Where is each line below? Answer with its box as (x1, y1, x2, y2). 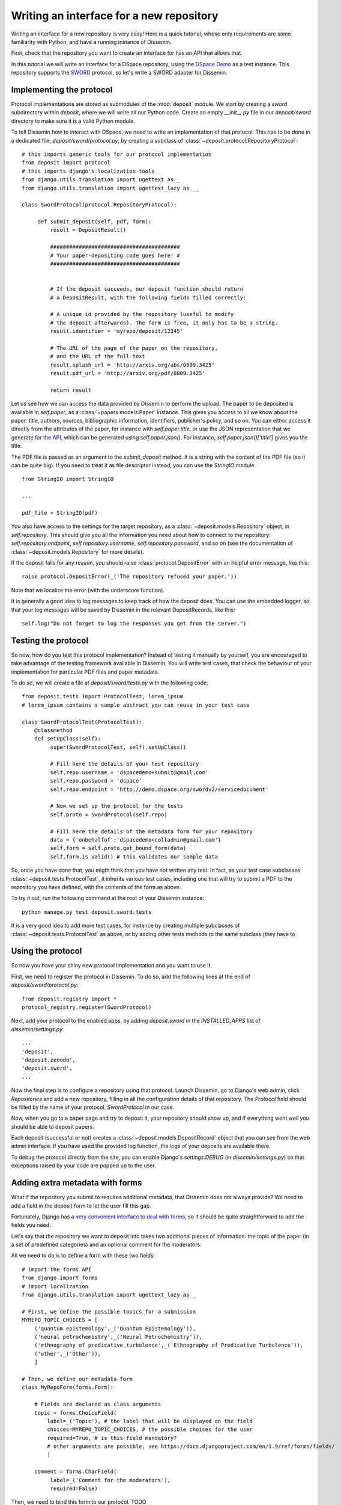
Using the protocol (11, 946, 82, 957)
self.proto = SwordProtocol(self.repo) (50, 811, 167, 818)
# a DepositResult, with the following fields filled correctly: (50, 294, 247, 301)
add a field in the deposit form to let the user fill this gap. (11, 1202, 151, 1209)
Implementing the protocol (11, 84, 113, 95)
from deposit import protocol (22, 160, 111, 166)
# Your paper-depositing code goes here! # (50, 252, 180, 259)
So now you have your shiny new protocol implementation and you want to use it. (11, 962, 213, 969)
